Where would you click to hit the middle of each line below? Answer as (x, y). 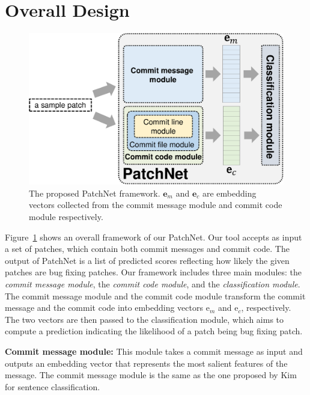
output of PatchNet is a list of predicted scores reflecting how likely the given (147, 260)
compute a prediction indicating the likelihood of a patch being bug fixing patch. (154, 331)
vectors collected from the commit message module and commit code (156, 205)
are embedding (229, 193)
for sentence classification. (53, 386)
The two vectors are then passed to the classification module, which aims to (144, 319)
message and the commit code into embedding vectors (104, 308)
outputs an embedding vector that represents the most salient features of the (146, 363)
